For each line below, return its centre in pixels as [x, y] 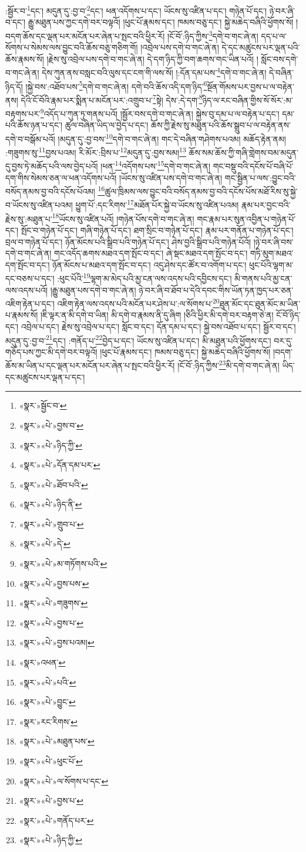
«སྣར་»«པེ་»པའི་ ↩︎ [48, 682]
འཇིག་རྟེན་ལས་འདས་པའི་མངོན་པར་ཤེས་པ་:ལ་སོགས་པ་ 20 [138, 303]
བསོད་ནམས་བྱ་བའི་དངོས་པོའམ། [50, 191]
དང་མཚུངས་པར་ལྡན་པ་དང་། [45, 377]
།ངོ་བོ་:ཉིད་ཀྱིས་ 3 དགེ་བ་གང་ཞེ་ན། [213, 35]
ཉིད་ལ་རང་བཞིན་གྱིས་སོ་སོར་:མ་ [248, 100]
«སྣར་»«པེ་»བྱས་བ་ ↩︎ [51, 425]
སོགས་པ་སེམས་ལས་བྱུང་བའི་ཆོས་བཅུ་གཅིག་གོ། [72, 47]
